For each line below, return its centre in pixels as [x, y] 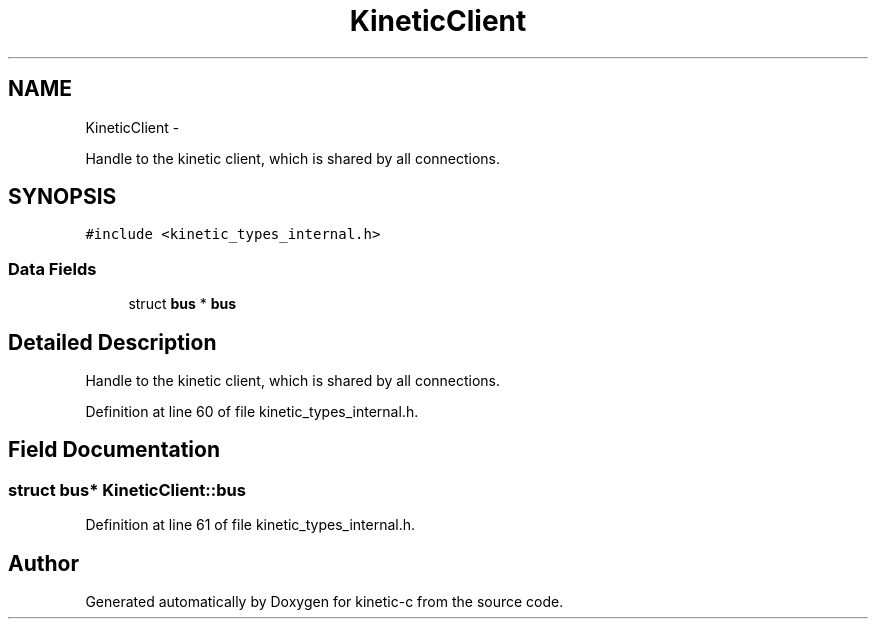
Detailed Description [112, 342]
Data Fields [52, 268]
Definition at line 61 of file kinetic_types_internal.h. [250, 525]
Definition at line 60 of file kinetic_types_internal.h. [252, 412]
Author [43, 563]
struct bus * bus [182, 304]
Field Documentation [114, 450]
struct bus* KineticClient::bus [127, 489]
